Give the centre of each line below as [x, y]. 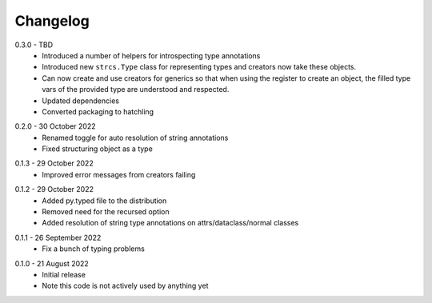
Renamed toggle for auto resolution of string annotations [135, 138]
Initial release [64, 274]
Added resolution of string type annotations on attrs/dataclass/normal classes [170, 223]
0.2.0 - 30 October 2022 [55, 126]
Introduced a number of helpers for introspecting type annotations [151, 55]
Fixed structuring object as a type [98, 149]
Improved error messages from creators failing [119, 174]
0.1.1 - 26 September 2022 [58, 237]
